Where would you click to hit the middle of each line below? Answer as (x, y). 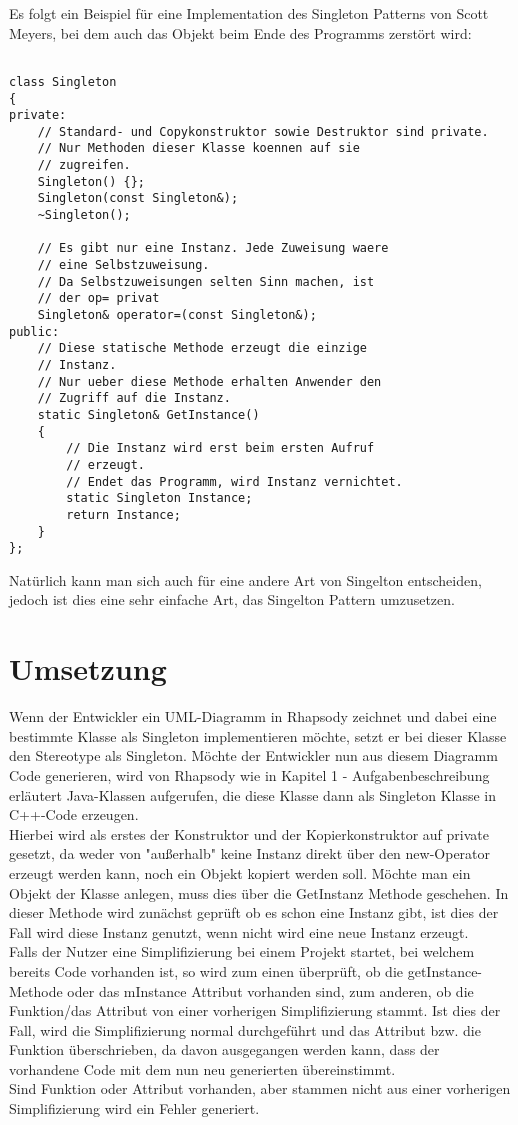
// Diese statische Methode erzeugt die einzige (202, 348)
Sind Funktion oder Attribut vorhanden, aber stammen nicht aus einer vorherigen (260, 1088)
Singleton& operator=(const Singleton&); (177, 315)
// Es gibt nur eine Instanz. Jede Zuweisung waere (213, 248)
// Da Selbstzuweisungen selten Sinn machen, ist (206, 281)
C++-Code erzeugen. (74, 814)
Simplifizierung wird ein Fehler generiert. (134, 1108)
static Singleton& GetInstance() (148, 414)
